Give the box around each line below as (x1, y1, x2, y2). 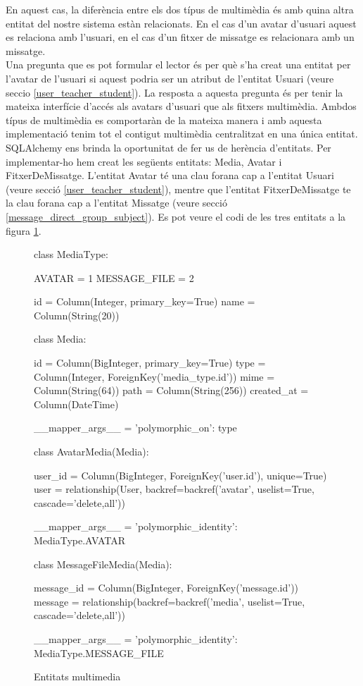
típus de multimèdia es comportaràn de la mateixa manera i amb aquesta (6, 112, 322, 127)
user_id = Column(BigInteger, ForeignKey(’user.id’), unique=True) (34, 467, 327, 482)
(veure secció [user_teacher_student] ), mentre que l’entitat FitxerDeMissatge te (6, 181, 351, 196)
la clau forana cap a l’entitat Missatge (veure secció (6, 195, 227, 210)
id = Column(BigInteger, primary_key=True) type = (34, 355, 266, 370)
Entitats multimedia (34, 669, 121, 684)
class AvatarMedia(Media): (34, 444, 149, 459)
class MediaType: (34, 247, 108, 262)
